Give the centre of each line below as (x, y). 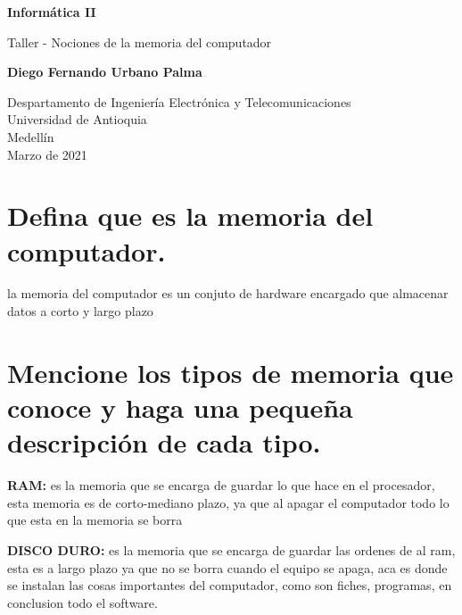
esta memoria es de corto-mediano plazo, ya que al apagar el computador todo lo (228, 502)
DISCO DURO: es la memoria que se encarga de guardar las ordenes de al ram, (231, 549)
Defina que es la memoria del (190, 216)
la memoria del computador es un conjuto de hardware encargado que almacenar (228, 293)
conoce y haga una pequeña (180, 407)
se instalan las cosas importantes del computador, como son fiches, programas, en (230, 585)
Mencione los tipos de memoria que (231, 372)
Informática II (52, 12)
